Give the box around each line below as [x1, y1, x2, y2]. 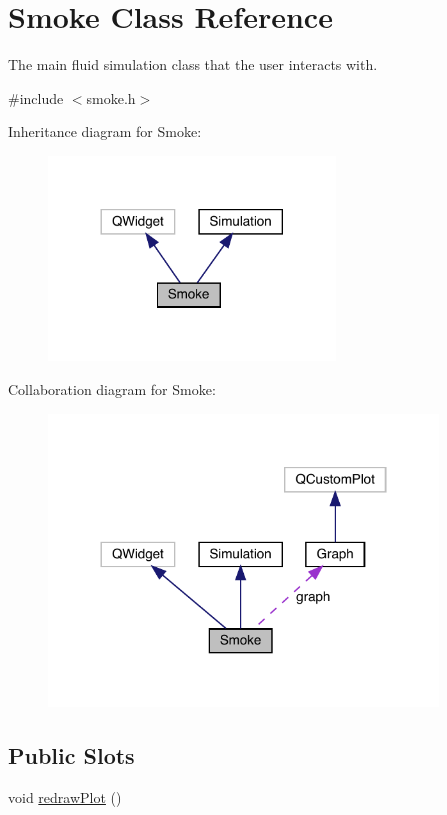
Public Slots [8, 739, 135, 770]
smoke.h [86, 87, 136, 108]
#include [8, 87, 64, 108]
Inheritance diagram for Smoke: [8, 121, 202, 142]
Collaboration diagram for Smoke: [8, 378, 216, 399]
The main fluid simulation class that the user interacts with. [8, 54, 378, 75]
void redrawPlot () [8, 786, 122, 807]
